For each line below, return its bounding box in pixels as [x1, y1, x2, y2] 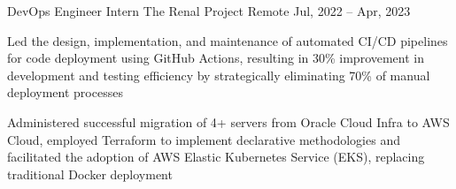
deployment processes [7, 83, 123, 102]
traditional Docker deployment [7, 164, 173, 183]
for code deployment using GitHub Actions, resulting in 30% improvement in [7, 49, 425, 67]
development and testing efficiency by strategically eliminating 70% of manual [7, 65, 430, 84]
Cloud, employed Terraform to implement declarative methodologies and [7, 130, 400, 148]
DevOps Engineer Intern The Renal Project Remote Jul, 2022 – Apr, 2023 [7, 2, 411, 19]
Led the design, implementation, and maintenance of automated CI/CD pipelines [7, 31, 448, 49]
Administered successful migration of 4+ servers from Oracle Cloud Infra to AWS [7, 112, 450, 131]
